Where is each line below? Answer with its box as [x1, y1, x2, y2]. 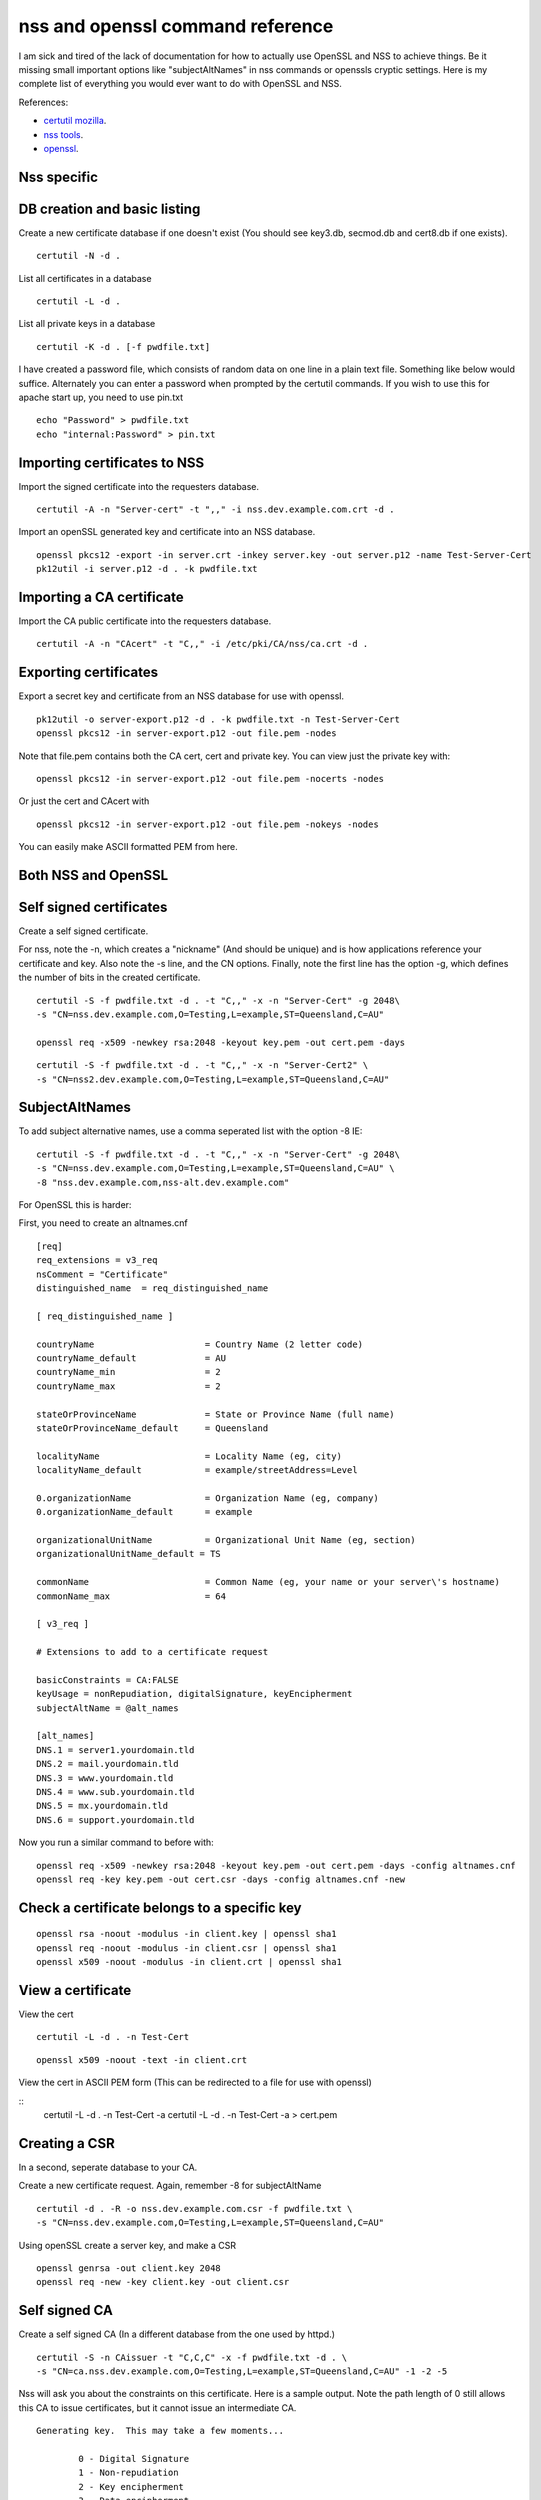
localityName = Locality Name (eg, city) [36, 1450, 342, 1462]
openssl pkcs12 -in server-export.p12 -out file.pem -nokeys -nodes [36, 818, 379, 830]
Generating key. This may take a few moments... [36, 2425, 285, 2437]
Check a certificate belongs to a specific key [18, 1899, 302, 1916]
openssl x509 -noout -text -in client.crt [36, 2054, 248, 2065]
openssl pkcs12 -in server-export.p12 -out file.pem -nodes [36, 728, 337, 739]
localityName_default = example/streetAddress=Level [36, 1465, 359, 1476]
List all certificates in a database [18, 272, 152, 284]
